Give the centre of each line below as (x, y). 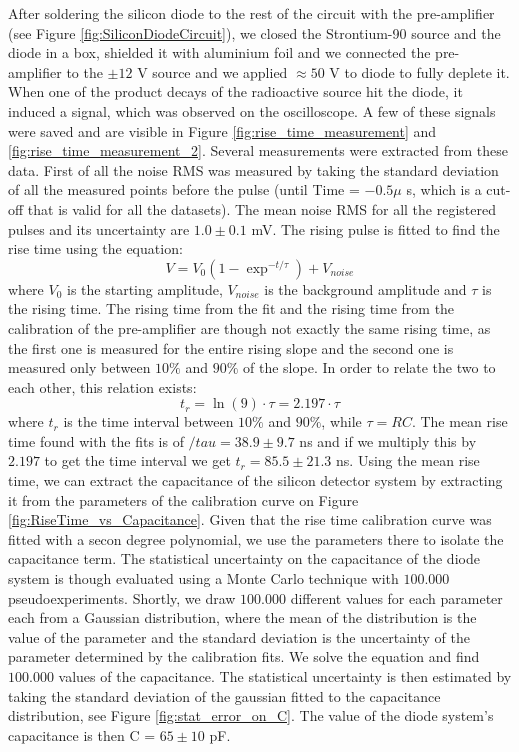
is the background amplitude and (365, 288)
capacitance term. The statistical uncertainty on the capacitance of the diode (244, 558)
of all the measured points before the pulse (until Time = (184, 189)
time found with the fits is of (96, 440)
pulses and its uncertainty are (99, 228)
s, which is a (444, 189)
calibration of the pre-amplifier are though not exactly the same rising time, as (249, 327)
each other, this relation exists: (102, 386)
